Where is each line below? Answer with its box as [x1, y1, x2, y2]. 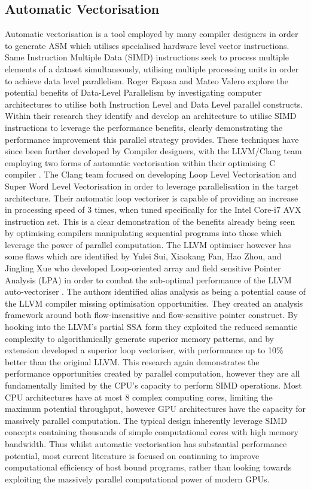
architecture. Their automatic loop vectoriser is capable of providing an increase [5, 191, 298, 204]
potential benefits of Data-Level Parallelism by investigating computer [5, 86, 262, 99]
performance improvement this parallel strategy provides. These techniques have [5, 133, 299, 145]
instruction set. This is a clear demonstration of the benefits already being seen [5, 215, 295, 227]
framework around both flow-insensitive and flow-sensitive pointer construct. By [5, 308, 298, 321]
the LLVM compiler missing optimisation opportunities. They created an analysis [5, 297, 303, 309]
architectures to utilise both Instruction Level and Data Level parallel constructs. [5, 97, 303, 110]
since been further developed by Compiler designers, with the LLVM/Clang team [5, 145, 302, 157]
